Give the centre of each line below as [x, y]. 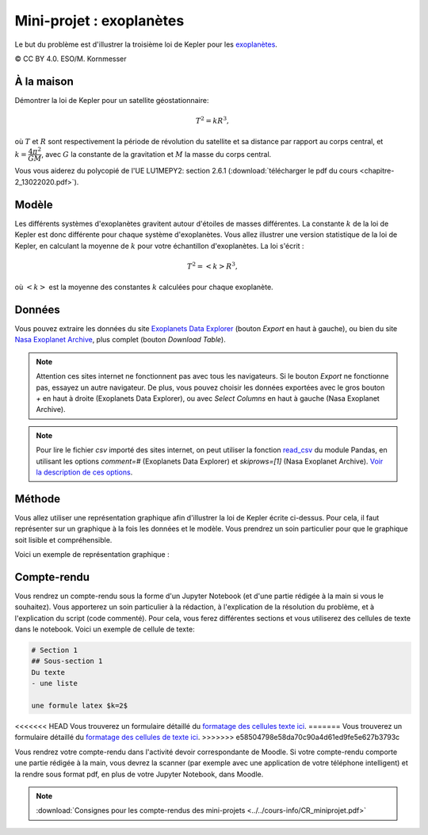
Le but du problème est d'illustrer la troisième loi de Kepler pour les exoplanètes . [146, 44]
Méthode [38, 499]
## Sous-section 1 [67, 661]
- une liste [55, 684]
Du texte [48, 672]
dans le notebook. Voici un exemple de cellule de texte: [105, 629]
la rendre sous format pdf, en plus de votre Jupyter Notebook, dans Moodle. [139, 774]
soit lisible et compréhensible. [63, 540]
